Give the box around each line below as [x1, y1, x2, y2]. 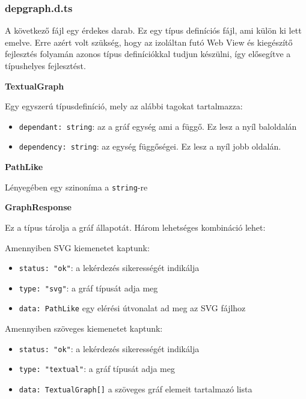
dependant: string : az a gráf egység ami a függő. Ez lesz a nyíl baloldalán [19, 120, 297, 132]
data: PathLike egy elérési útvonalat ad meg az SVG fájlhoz [19, 302, 246, 314]
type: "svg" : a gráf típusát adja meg [19, 281, 158, 294]
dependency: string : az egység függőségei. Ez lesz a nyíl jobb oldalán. [19, 140, 281, 153]
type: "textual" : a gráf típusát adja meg [19, 362, 175, 375]
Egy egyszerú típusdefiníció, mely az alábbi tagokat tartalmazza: [5, 100, 243, 112]
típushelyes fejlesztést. [5, 59, 86, 72]
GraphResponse [5, 201, 72, 213]
